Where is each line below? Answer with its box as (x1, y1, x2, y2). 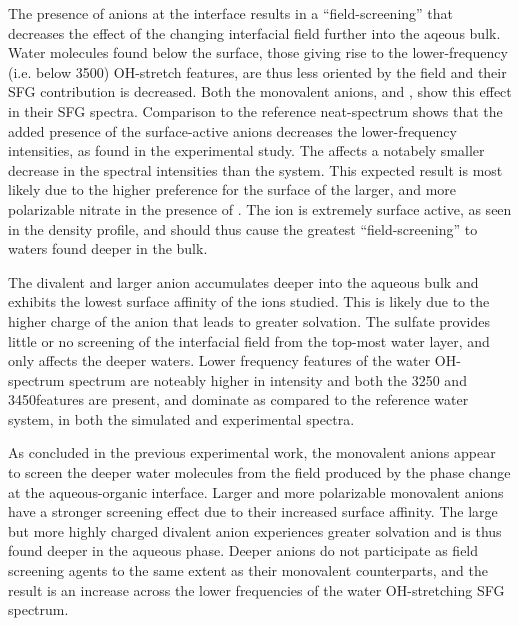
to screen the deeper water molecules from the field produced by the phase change (8, 462, 511, 483)
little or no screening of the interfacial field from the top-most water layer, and (8, 330, 490, 351)
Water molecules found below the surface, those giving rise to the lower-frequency (8, 42, 508, 63)
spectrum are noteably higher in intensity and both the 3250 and (69, 369, 467, 390)
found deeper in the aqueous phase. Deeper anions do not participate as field (8, 540, 479, 561)
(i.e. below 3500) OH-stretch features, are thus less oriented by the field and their (8, 61, 507, 82)
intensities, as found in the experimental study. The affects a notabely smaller (8, 140, 485, 161)
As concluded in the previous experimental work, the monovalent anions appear (8, 442, 496, 463)
